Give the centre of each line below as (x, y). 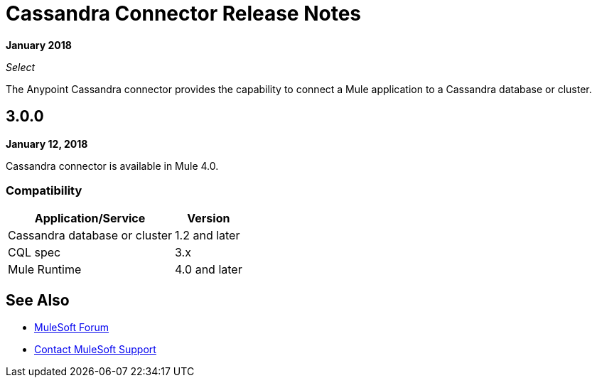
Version (209, 219)
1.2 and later (208, 236)
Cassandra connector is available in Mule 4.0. (112, 166)
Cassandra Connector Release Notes (184, 14)
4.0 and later (209, 270)
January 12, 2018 (47, 144)
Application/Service (90, 219)
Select (21, 67)
